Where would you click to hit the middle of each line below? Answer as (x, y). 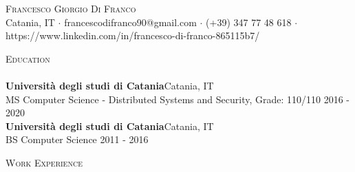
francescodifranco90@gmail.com (130, 22)
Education (28, 58)
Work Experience (44, 162)
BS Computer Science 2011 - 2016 (77, 139)
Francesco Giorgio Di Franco (71, 8)
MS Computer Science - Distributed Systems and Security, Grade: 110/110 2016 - (178, 99)
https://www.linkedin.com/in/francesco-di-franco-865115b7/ (133, 35)
